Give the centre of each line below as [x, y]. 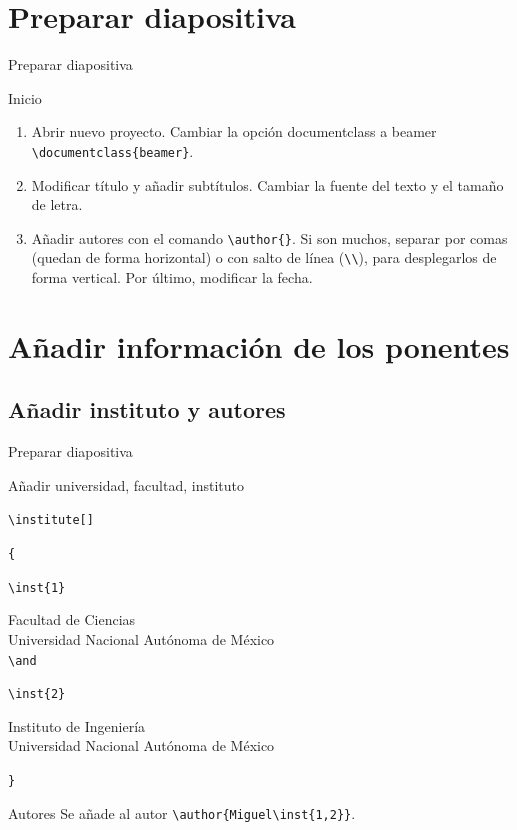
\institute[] [51, 520]
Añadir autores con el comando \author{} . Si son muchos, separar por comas [269, 237]
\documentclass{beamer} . [112, 150]
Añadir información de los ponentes [259, 345]
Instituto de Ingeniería [77, 725]
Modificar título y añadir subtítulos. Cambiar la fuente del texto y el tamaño [267, 184]
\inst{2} [37, 694]
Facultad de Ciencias [72, 619]
